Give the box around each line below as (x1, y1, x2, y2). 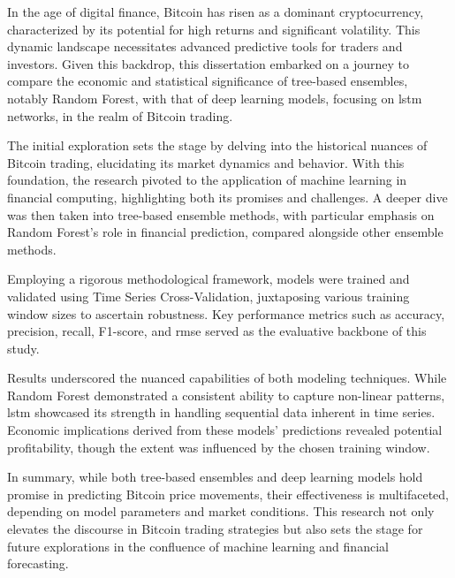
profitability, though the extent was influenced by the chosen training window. (7, 437, 430, 456)
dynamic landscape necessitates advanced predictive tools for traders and (7, 37, 403, 56)
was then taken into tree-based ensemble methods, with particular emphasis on (7, 205, 435, 224)
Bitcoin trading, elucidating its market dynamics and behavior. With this (7, 153, 405, 171)
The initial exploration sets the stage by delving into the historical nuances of (7, 136, 428, 155)
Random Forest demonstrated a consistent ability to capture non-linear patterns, (7, 385, 445, 404)
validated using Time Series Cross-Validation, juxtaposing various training (7, 286, 410, 305)
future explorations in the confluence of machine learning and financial (7, 536, 389, 555)
